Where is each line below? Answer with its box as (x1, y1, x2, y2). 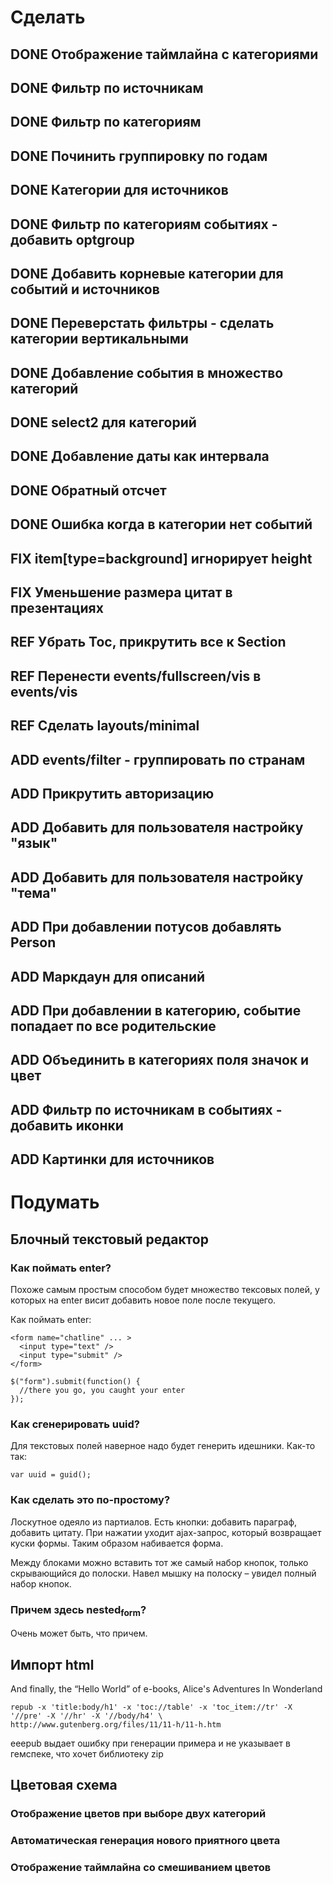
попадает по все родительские (10, 1017, 217, 1035)
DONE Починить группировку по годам (10, 147, 268, 165)
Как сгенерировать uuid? (10, 1417, 140, 1431)
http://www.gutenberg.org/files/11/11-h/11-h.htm (10, 1719, 222, 1730)
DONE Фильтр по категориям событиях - (10, 216, 278, 233)
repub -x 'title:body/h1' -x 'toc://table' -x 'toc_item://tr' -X (10, 1702, 293, 1712)
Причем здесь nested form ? (10, 1602, 147, 1618)
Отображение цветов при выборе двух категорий (10, 1807, 267, 1821)
